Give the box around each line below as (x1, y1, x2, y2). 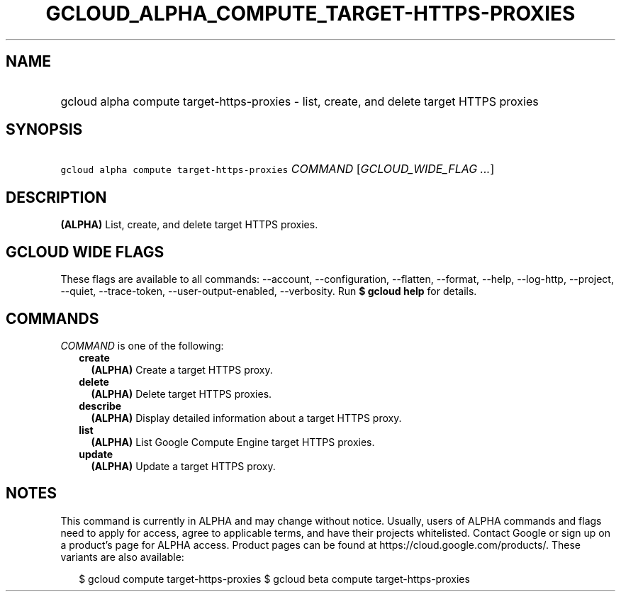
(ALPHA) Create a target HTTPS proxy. (91, 363, 273, 376)
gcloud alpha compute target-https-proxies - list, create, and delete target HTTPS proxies (60, 94, 539, 108)
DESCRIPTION (6, 188, 107, 206)
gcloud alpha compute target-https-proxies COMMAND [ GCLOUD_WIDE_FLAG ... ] (60, 162, 495, 177)
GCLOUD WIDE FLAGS (6, 242, 164, 261)
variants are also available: (60, 550, 184, 563)
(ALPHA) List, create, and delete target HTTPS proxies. (60, 218, 318, 231)
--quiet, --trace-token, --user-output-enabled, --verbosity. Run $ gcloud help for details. (60, 285, 477, 298)
